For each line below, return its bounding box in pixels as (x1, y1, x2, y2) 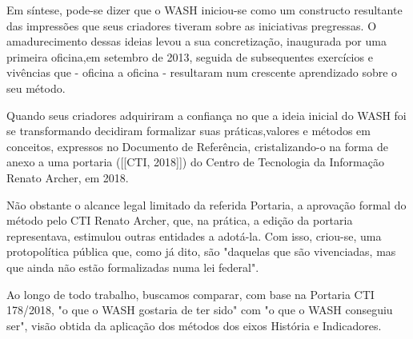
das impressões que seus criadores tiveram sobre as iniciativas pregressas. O (6, 17, 377, 34)
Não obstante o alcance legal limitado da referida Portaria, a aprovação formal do (6, 196, 407, 213)
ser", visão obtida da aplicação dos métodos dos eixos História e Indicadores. (6, 317, 382, 333)
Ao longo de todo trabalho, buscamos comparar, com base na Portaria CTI (6, 285, 375, 302)
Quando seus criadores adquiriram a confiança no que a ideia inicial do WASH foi (6, 106, 407, 123)
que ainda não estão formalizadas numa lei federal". (6, 258, 259, 275)
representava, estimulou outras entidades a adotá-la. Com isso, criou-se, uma (6, 227, 382, 244)
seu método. (6, 79, 66, 96)
